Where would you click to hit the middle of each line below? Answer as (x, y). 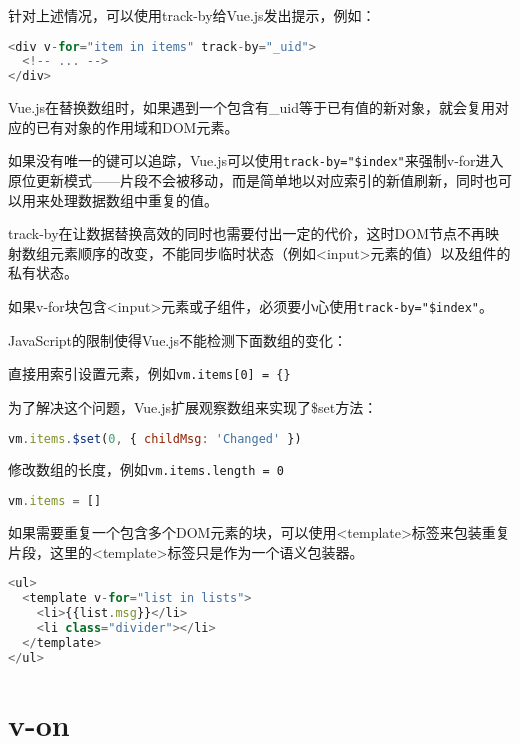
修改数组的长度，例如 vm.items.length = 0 (146, 469)
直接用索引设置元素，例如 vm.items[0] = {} (149, 373)
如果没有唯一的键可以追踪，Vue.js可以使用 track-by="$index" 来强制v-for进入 (256, 160)
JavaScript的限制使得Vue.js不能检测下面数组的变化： (178, 339)
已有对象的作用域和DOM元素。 (137, 126)
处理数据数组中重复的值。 (133, 199)
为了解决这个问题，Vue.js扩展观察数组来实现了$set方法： (193, 406)
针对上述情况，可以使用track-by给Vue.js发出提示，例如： (192, 15)
